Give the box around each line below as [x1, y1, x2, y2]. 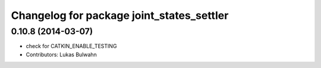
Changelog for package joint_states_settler [11, 9, 229, 22]
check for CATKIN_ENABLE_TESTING [26, 43, 117, 50]
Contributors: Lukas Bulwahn [26, 51, 97, 58]
